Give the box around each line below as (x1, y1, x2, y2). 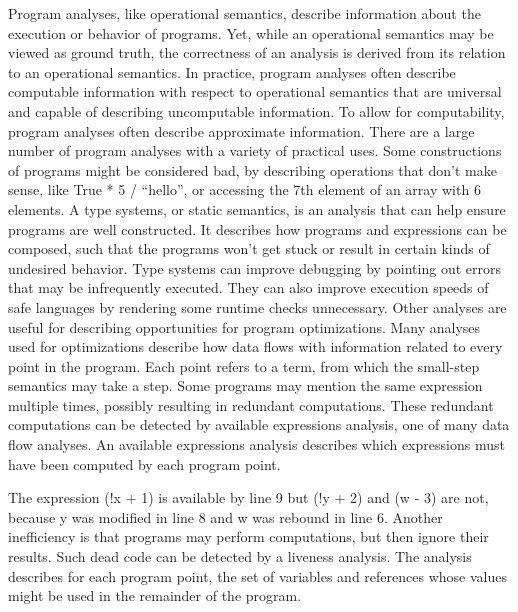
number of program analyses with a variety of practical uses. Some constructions (8, 140, 502, 161)
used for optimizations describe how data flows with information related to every (8, 336, 503, 357)
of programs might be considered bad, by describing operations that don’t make (8, 159, 497, 180)
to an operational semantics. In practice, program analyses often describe (8, 61, 456, 82)
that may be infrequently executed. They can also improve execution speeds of (8, 277, 489, 298)
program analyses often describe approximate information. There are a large (8, 120, 475, 141)
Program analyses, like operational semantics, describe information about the (8, 3, 481, 23)
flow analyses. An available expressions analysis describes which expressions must (8, 434, 505, 455)
